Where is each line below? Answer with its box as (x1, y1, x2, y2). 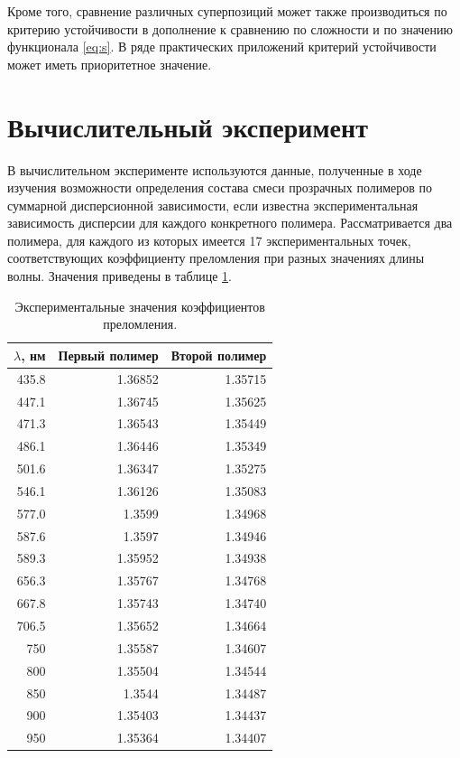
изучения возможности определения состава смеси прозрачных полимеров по (7, 178, 433, 197)
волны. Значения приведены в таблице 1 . (7, 267, 233, 285)
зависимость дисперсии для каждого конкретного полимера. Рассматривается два (7, 213, 453, 232)
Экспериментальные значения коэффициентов (14, 296, 265, 315)
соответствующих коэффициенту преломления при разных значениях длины (7, 248, 425, 267)
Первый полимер (58, 345, 159, 364)
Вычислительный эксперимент (7, 108, 368, 145)
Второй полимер (170, 345, 267, 364)
